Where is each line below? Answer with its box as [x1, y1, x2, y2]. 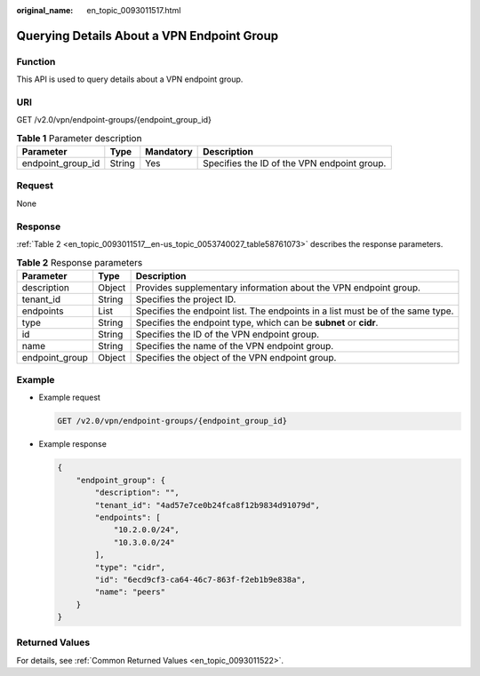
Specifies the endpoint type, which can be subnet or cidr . [135, 316, 379, 329]
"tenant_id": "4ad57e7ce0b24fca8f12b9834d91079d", [94, 500, 320, 510]
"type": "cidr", [94, 562, 166, 572]
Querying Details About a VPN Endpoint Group [16, 28, 279, 44]
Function [16, 55, 56, 68]
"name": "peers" [94, 587, 166, 597]
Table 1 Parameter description [16, 131, 142, 144]
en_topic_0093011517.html [86, 5, 181, 15]
